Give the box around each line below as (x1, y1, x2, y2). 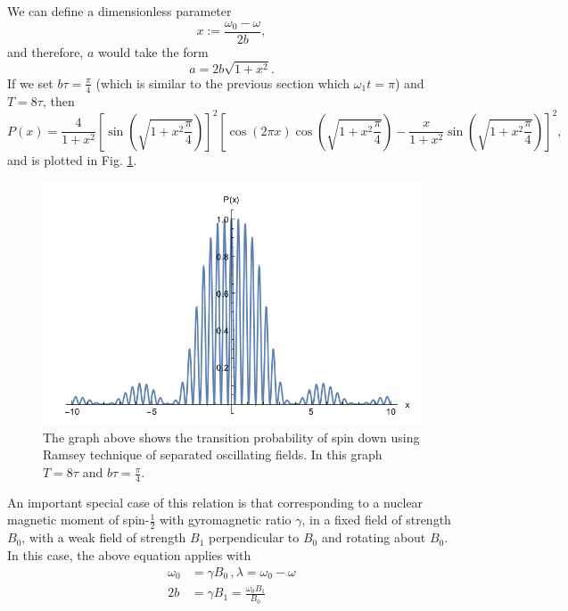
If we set (7, 73, 54, 92)
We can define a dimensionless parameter (7, 2, 232, 20)
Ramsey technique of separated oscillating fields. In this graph (43, 445, 383, 464)
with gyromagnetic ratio (160, 510, 292, 529)
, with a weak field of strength (21, 528, 186, 547)
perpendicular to (209, 528, 300, 547)
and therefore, (7, 42, 84, 61)
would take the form (97, 42, 209, 61)
